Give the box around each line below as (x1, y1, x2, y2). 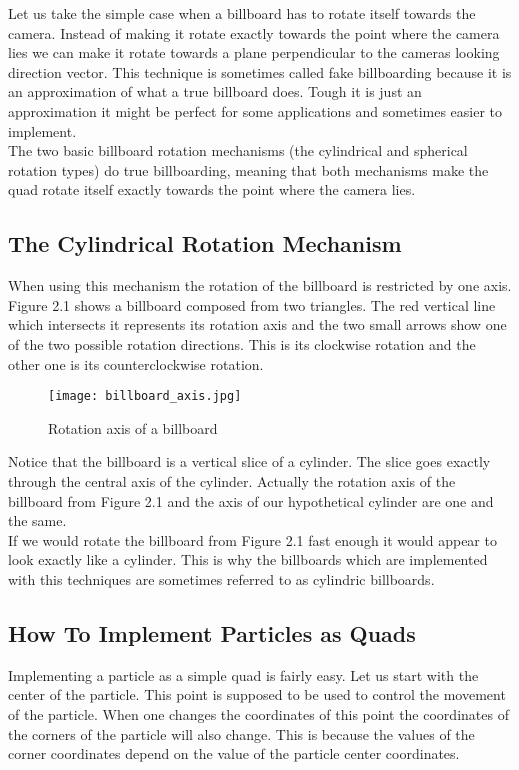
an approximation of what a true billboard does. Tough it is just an (8, 81, 422, 102)
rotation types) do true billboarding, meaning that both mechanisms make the (8, 159, 489, 180)
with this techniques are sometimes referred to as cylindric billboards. (8, 568, 435, 589)
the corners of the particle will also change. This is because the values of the (8, 723, 475, 744)
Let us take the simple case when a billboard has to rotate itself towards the (8, 3, 476, 23)
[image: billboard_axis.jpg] (48, 389, 242, 404)
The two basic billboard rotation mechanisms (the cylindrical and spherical (8, 140, 468, 161)
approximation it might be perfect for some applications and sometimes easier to (8, 100, 503, 121)
